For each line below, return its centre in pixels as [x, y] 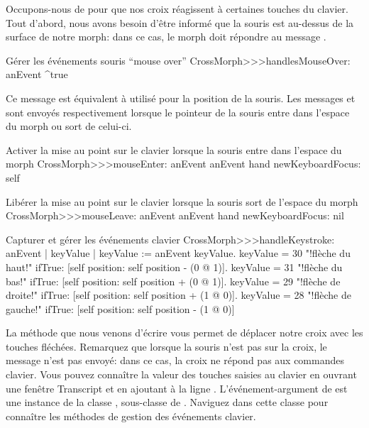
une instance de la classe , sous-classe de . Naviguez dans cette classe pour [167, 402]
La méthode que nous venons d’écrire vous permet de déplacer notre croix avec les [184, 333]
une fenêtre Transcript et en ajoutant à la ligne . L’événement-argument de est [177, 388]
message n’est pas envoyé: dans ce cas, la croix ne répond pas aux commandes [175, 360]
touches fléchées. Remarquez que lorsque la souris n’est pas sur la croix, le [166, 346]
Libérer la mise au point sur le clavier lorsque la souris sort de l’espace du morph [182, 201]
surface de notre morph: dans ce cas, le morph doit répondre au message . [166, 37]
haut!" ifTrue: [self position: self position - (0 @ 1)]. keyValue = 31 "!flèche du [174, 267]
